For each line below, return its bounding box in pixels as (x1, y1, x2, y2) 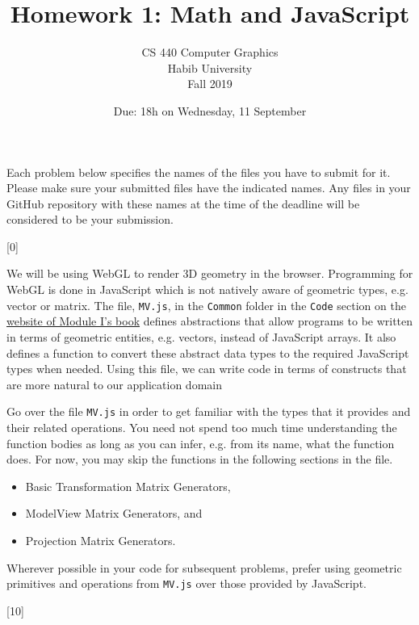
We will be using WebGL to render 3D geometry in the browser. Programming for (6, 265, 413, 282)
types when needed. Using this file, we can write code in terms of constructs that (6, 360, 407, 377)
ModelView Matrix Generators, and (25, 505, 203, 522)
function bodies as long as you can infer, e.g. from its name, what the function (6, 434, 395, 451)
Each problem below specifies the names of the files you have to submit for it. (6, 163, 391, 180)
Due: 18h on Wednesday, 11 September (113, 102, 307, 119)
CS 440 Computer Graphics (141, 44, 279, 61)
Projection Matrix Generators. (25, 531, 176, 548)
